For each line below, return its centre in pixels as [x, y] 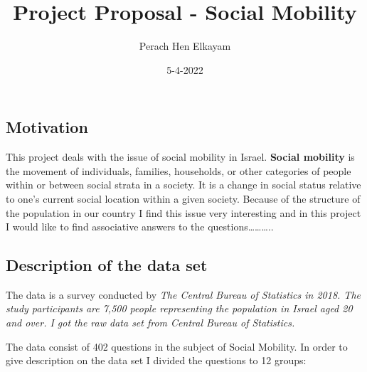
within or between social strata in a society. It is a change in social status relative [183, 185]
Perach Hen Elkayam [185, 46]
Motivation [47, 127]
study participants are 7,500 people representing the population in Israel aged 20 [179, 308]
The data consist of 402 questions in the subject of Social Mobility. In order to [177, 346]
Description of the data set [107, 265]
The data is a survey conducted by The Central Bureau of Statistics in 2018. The [183, 294]
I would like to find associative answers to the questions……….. [140, 227]
